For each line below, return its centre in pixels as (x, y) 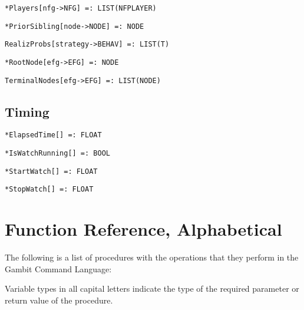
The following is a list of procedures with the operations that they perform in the (152, 257)
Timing (27, 111)
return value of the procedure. (59, 300)
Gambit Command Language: (58, 268)
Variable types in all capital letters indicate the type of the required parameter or (152, 288)
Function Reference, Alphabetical (143, 229)
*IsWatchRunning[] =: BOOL (57, 154)
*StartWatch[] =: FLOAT (51, 171)
